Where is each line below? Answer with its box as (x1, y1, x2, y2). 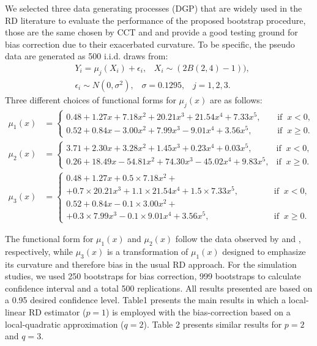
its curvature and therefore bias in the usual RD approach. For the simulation (5, 257, 297, 270)
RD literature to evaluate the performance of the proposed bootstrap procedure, (5, 13, 306, 26)
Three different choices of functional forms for (5, 93, 176, 106)
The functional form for (5, 232, 94, 245)
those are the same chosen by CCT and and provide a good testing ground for (5, 26, 298, 39)
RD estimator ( (28, 306, 86, 318)
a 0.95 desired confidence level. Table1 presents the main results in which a (5, 293, 286, 306)
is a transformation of (106, 245, 188, 257)
